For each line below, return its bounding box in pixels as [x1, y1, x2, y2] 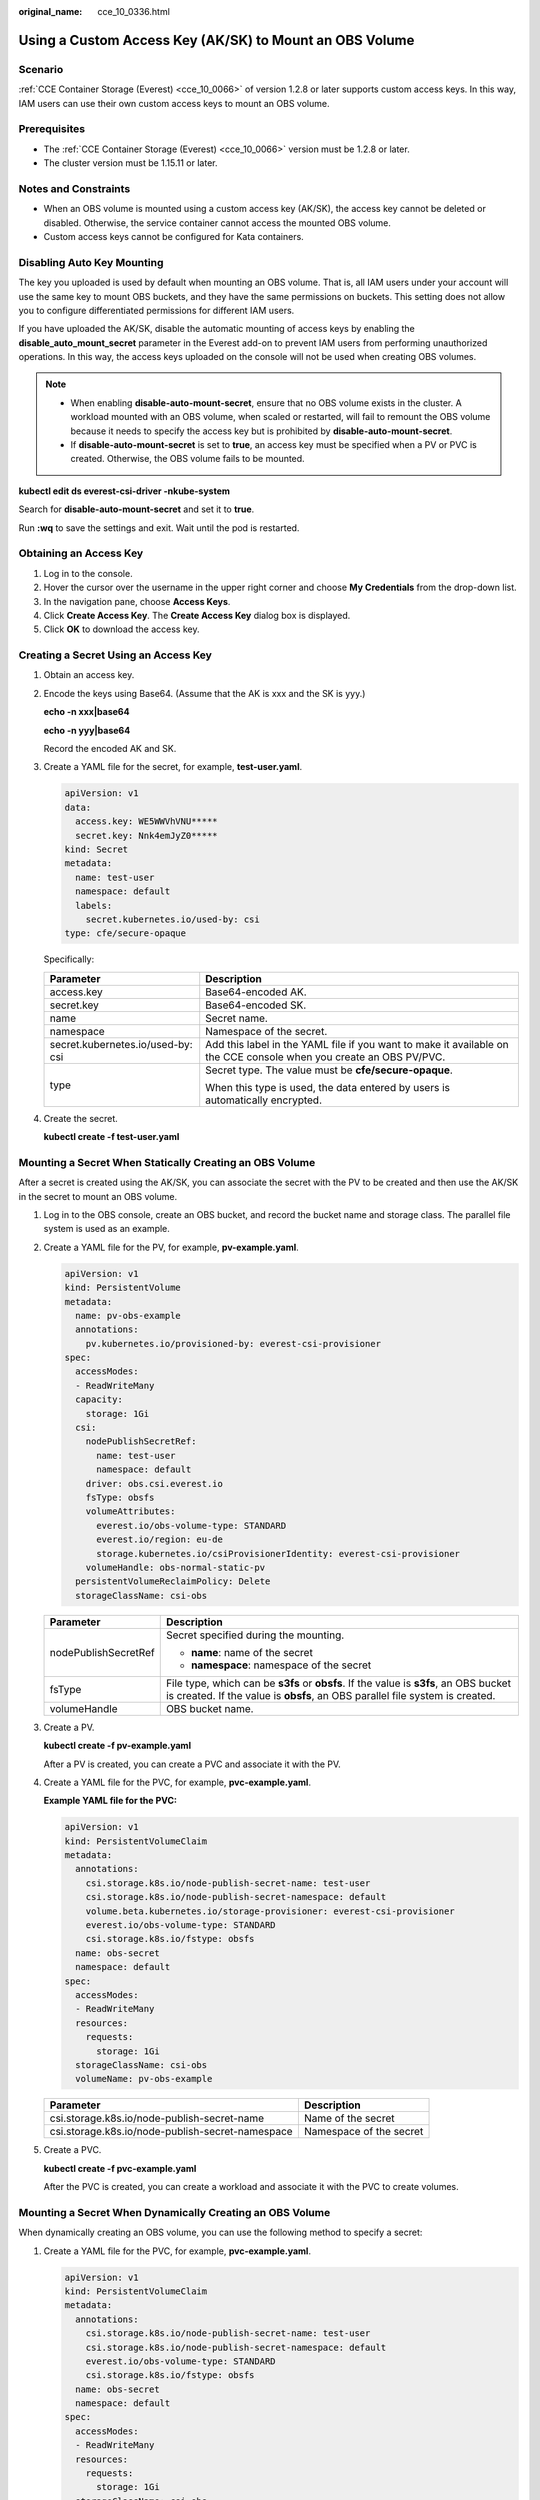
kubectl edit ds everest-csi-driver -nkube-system [18, 485, 230, 497]
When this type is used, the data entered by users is [205, 1080, 450, 1094]
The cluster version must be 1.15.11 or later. [43, 157, 218, 169]
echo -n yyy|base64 [43, 724, 131, 736]
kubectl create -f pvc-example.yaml [43, 2162, 197, 2174]
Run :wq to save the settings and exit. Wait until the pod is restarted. [18, 521, 300, 534]
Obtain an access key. [43, 669, 135, 681]
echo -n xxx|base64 [43, 706, 130, 718]
